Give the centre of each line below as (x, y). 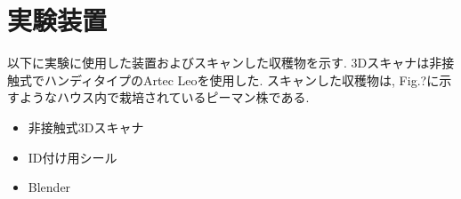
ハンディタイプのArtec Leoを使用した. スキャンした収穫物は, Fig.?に (242, 80)
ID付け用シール (73, 157)
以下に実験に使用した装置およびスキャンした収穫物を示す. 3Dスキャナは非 (225, 63)
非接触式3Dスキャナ (86, 127)
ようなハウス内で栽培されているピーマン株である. (164, 97)
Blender (49, 187)
